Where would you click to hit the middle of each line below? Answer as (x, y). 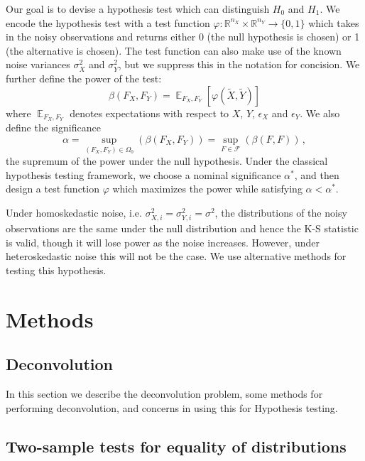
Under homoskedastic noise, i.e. (74, 213)
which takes (334, 22)
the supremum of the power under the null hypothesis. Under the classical (167, 161)
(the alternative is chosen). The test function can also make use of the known (174, 50)
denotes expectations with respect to (149, 113)
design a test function (53, 189)
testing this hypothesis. (56, 270)
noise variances (38, 64)
